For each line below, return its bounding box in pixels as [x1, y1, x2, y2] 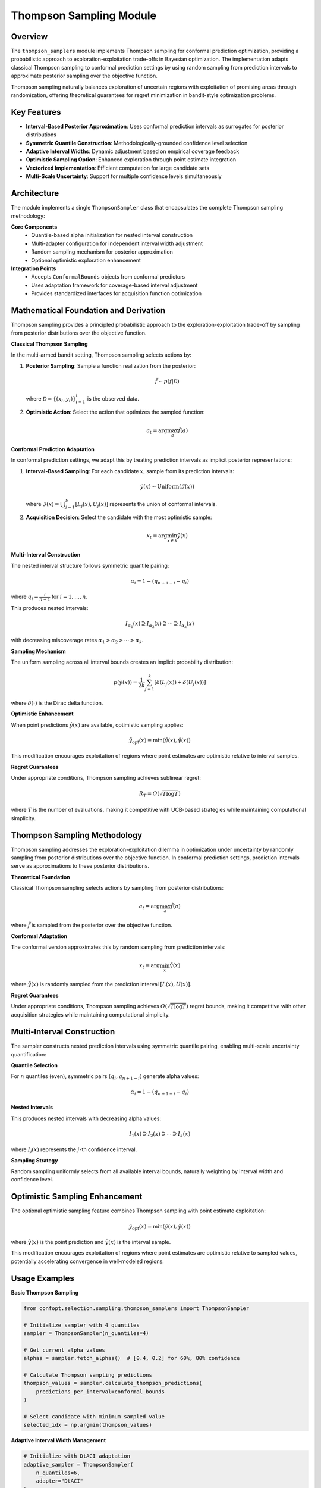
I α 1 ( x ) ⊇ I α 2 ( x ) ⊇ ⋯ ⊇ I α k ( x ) [125, 620, 194, 629]
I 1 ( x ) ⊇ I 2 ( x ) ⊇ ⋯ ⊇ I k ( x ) [128, 1130, 191, 1139]
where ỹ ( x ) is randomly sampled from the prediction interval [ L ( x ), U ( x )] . [11, 981, 192, 988]
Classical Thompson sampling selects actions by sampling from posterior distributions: [11, 884, 224, 892]
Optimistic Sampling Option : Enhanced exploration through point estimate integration [26, 156, 237, 163]
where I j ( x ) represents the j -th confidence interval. [11, 1146, 137, 1155]
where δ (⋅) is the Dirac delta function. [11, 699, 103, 707]
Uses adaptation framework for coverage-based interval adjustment [31, 282, 198, 289]
